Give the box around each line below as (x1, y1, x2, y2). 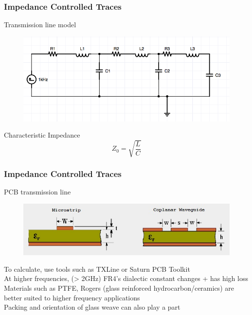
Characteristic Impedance (4, 130, 80, 140)
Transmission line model (4, 19, 76, 30)
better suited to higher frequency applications (4, 292, 140, 302)
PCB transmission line (4, 187, 71, 197)
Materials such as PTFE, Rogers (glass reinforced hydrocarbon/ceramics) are (4, 283, 234, 293)
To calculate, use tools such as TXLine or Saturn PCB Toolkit (4, 263, 190, 274)
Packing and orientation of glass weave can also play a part (4, 302, 180, 312)
